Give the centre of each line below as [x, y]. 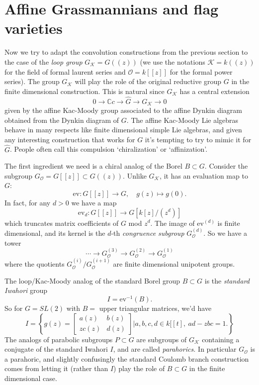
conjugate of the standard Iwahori [56, 349]
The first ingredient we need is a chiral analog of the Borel [93, 166]
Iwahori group [26, 290]
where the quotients [35, 264]
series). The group [32, 81]
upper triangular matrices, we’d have [155, 308]
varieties [34, 28]
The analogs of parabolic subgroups [59, 339]
